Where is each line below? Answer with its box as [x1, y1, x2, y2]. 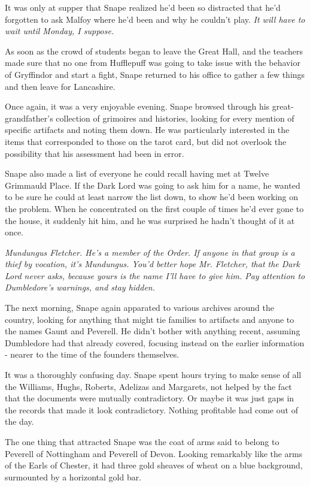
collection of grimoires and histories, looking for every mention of [56, 111, 294, 124]
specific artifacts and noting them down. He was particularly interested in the [5, 123, 290, 136]
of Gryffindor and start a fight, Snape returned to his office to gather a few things [5, 68, 305, 80]
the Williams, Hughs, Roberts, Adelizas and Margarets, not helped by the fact [5, 380, 292, 392]
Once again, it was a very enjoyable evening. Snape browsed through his [5, 100, 270, 113]
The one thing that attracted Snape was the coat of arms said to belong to [5, 435, 279, 447]
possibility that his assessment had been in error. [5, 147, 184, 159]
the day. [5, 415, 34, 428]
